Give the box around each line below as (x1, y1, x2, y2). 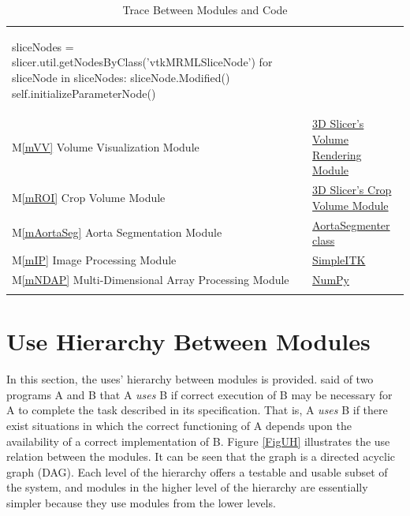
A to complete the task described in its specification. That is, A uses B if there (6, 402, 388, 418)
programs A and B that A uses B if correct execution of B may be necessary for (6, 386, 393, 402)
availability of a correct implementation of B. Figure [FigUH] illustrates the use (6, 432, 390, 449)
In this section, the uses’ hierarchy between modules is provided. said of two (6, 371, 374, 387)
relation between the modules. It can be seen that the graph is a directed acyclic (6, 448, 396, 465)
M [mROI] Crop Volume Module (12, 189, 166, 205)
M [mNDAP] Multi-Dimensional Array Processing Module (12, 271, 289, 287)
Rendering (312, 146, 362, 163)
